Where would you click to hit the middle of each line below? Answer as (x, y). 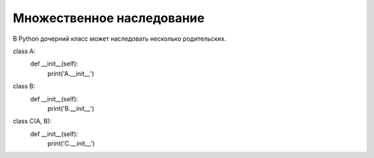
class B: (24, 86)
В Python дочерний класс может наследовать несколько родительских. (119, 39)
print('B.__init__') (71, 108)
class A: (24, 51)
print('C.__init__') (71, 144)
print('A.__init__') (71, 73)
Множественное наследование (109, 18)
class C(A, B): (32, 121)
